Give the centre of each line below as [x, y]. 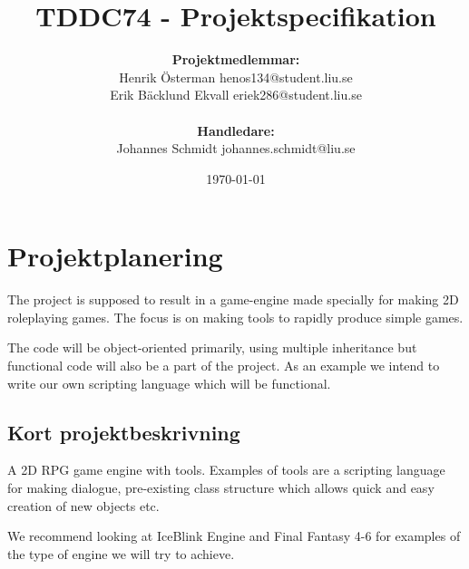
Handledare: [236, 130]
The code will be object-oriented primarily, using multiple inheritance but [212, 347]
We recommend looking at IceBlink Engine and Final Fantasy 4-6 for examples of [234, 536]
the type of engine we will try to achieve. [121, 553]
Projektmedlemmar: [236, 59]
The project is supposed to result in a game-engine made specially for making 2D [233, 299]
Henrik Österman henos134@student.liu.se [236, 77]
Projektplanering [115, 256]
